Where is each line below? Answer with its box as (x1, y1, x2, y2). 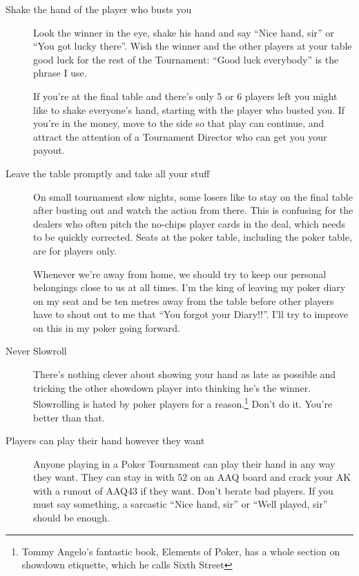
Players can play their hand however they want (6, 433, 205, 448)
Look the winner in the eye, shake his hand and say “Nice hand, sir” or (33, 25, 334, 39)
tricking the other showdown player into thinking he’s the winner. (33, 380, 311, 395)
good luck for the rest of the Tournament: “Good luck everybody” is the (33, 52, 339, 66)
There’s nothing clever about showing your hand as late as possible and (33, 367, 336, 381)
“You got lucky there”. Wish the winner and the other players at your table (33, 39, 352, 53)
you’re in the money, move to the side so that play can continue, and (33, 116, 324, 130)
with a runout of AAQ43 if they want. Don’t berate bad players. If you (33, 483, 333, 497)
